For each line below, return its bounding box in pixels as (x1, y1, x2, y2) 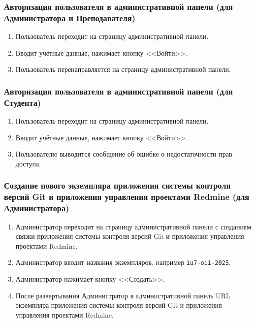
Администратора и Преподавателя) (4, 11, 135, 24)
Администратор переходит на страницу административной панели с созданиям (15, 221, 252, 231)
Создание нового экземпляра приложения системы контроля (4, 179, 231, 192)
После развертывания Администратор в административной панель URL (15, 290, 230, 300)
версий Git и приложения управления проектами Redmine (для (4, 191, 250, 203)
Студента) (4, 96, 41, 108)
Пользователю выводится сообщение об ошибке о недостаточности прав (15, 149, 232, 159)
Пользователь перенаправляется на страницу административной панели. (15, 64, 231, 74)
